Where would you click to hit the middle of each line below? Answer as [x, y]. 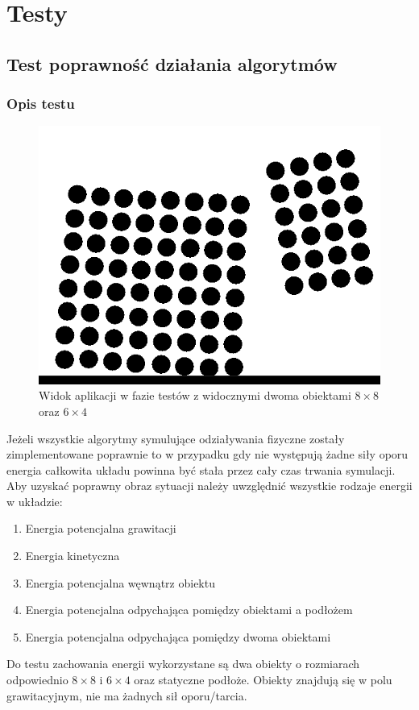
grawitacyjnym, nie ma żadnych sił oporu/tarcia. [127, 695]
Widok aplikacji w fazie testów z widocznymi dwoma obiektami [195, 395]
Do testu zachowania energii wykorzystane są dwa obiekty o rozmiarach [183, 664]
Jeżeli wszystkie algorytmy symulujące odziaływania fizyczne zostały [176, 438]
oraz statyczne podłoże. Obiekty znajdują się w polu [263, 680]
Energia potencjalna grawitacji [101, 528]
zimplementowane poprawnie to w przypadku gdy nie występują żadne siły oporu [207, 454]
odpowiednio [37, 680]
